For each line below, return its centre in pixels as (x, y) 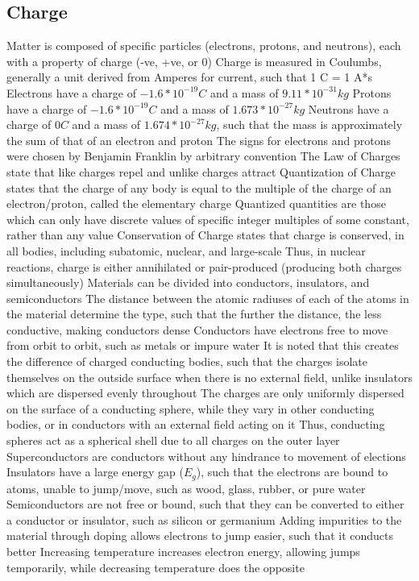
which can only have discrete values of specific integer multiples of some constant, (208, 219)
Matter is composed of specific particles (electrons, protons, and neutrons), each (204, 46)
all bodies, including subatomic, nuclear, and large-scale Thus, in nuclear (186, 250)
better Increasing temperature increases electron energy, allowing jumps (183, 552)
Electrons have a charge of (71, 92)
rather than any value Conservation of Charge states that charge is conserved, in (205, 235)
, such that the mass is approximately (309, 124)
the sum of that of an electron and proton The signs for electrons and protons (199, 140)
